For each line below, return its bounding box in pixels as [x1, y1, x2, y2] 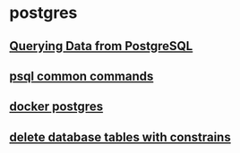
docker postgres [9, 99, 104, 115]
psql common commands [9, 68, 154, 83]
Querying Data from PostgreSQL [9, 38, 193, 54]
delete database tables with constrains [9, 129, 231, 145]
